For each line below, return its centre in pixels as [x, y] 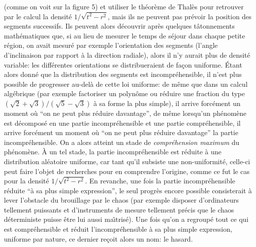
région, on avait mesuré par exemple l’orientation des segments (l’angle [111, 45]
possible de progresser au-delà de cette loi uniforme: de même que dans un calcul [126, 84]
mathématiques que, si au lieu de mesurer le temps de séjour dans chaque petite [125, 35]
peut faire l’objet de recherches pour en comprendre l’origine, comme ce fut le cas [127, 171]
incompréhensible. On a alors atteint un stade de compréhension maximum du [122, 142]
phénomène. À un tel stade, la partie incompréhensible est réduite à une [113, 152]
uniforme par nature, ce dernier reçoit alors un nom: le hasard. [98, 238]
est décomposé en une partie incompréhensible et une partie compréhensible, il [122, 123]
